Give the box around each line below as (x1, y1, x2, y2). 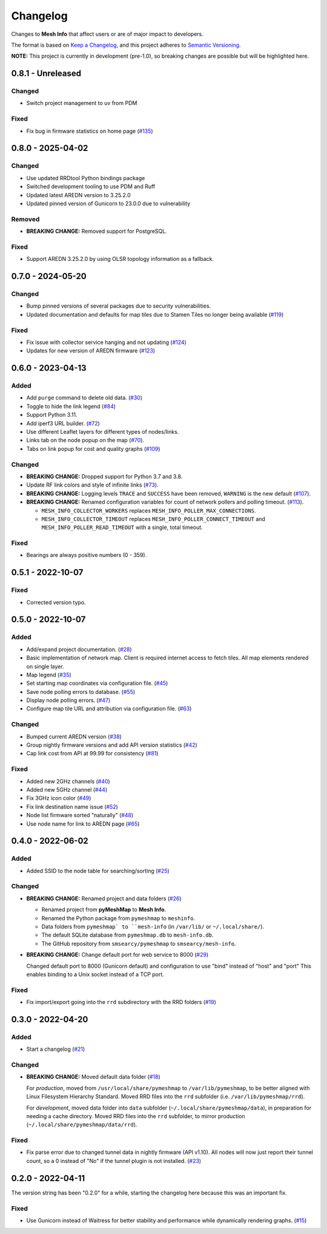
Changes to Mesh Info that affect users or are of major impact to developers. (11, 30, 203, 38)
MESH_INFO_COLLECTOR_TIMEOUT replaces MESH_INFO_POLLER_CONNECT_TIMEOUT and (41, 515, 266, 522)
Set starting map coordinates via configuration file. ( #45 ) (26, 679, 168, 687)
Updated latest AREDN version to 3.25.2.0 (26, 191, 131, 198)
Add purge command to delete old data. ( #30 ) (26, 394, 142, 402)
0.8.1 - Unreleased (11, 69, 82, 79)
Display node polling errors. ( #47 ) (26, 696, 111, 704)
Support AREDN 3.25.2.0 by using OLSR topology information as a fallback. (26, 255, 214, 263)
